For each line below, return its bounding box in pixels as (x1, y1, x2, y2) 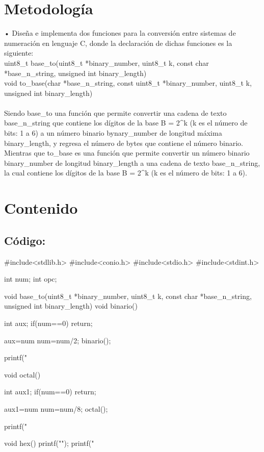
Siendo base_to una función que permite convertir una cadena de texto (4, 107, 227, 118)
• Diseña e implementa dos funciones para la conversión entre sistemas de (4, 28, 236, 38)
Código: (4, 232, 46, 248)
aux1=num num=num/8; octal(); (4, 403, 108, 414)
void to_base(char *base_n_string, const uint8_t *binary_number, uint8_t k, (4, 78, 252, 88)
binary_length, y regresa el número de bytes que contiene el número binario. (4, 137, 243, 148)
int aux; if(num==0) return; (4, 317, 93, 328)
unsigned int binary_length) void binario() (4, 300, 138, 311)
